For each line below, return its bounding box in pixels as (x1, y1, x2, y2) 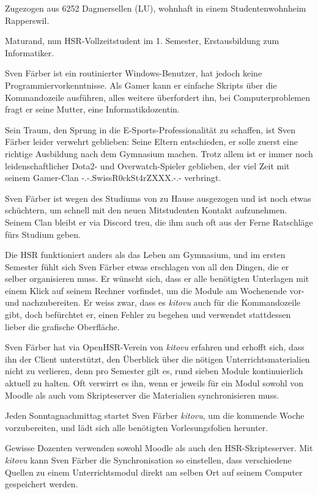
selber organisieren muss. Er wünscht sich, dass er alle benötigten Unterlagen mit (5, 272, 309, 285)
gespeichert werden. (5, 477, 78, 490)
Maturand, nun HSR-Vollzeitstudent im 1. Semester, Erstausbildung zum (5, 34, 279, 47)
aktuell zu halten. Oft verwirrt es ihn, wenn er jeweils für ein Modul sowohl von (5, 377, 304, 389)
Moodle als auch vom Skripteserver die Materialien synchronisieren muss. (5, 388, 279, 401)
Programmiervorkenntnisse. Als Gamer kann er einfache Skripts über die (5, 78, 277, 91)
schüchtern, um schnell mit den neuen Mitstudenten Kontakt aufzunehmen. (5, 204, 287, 216)
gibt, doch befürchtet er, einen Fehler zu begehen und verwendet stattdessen (5, 308, 291, 321)
